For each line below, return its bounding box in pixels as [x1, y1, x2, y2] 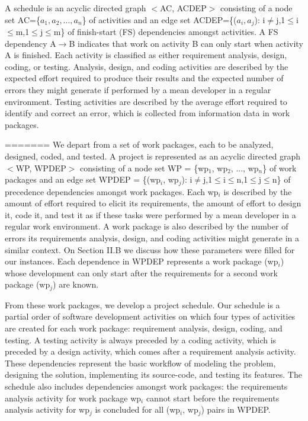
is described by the [223, 185, 292, 197]
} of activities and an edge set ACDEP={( [82, 13, 237, 25]
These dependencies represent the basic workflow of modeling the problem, [5, 356, 276, 369]
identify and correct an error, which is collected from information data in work [5, 107, 290, 119]
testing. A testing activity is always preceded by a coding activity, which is [5, 333, 277, 346]
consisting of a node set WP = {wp [79, 161, 209, 174]
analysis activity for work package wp [5, 391, 142, 404]
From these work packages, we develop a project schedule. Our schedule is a [5, 298, 280, 311]
